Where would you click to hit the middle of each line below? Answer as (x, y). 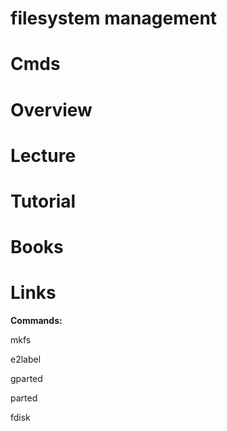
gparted (26, 379)
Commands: (36, 321)
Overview (51, 109)
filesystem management (114, 18)
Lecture (43, 155)
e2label (26, 359)
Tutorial (43, 201)
